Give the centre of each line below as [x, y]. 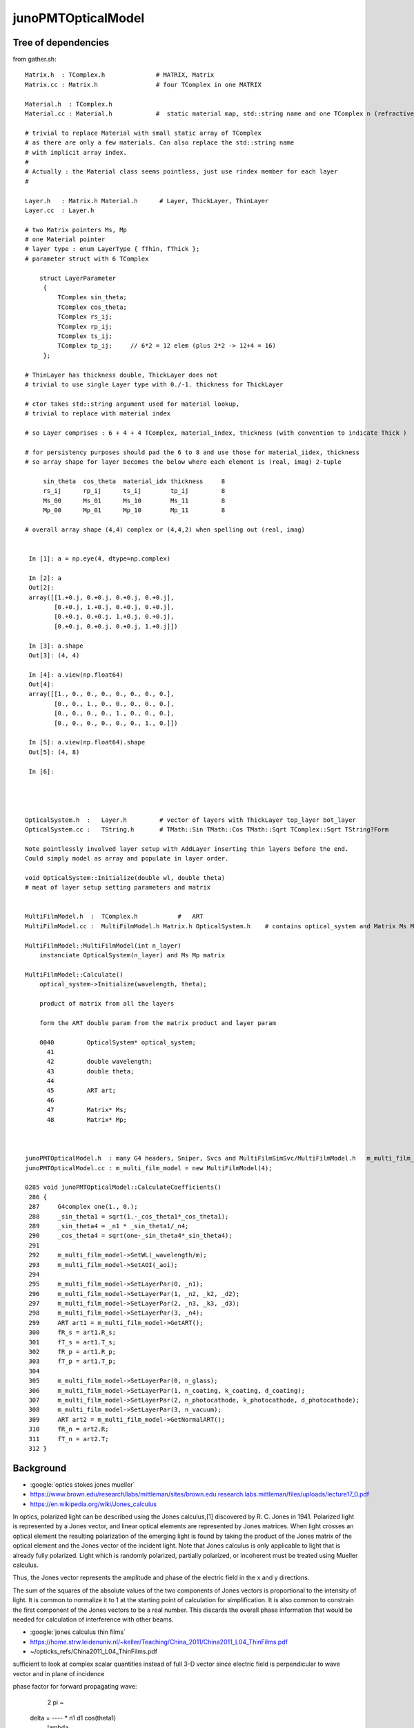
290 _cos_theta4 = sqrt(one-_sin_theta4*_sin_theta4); [130, 1236]
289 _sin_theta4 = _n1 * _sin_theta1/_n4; [109, 1226]
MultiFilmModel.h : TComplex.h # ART [114, 917]
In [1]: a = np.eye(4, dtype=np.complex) [100, 558]
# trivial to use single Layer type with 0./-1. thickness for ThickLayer [154, 384]
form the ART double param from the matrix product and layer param [157, 1023]
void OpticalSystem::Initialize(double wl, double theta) [125, 877]
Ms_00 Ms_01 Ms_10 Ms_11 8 [134, 500]
